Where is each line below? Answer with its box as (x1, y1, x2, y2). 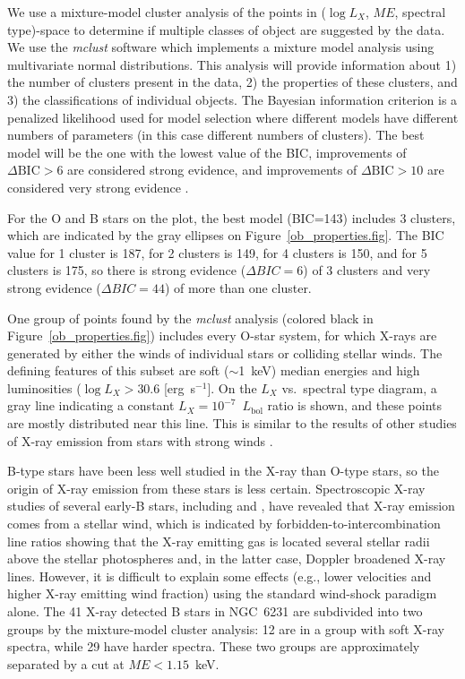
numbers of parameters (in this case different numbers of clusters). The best (7, 125, 425, 144)
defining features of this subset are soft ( (7, 361, 229, 380)
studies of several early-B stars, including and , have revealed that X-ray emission (7, 496, 455, 515)
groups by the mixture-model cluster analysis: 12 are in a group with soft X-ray (7, 619, 444, 638)
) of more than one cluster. (164, 278, 312, 297)
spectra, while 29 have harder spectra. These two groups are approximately (7, 637, 420, 656)
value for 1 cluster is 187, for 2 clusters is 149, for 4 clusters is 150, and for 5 (7, 243, 427, 262)
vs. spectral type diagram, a (281, 378, 437, 397)
